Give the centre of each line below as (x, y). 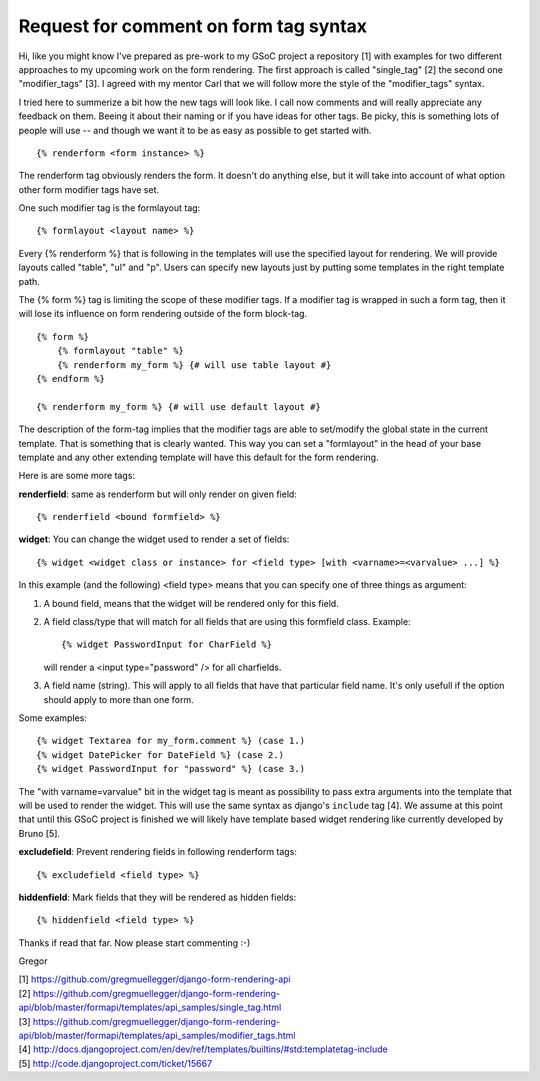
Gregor (33, 961)
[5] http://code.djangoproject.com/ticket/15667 (115, 1063)
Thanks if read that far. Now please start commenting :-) (134, 942)
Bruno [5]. (39, 833)
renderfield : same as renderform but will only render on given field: (157, 494)
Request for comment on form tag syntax (193, 26)
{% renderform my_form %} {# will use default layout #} (179, 406)
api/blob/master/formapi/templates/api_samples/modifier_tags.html (157, 1036)
